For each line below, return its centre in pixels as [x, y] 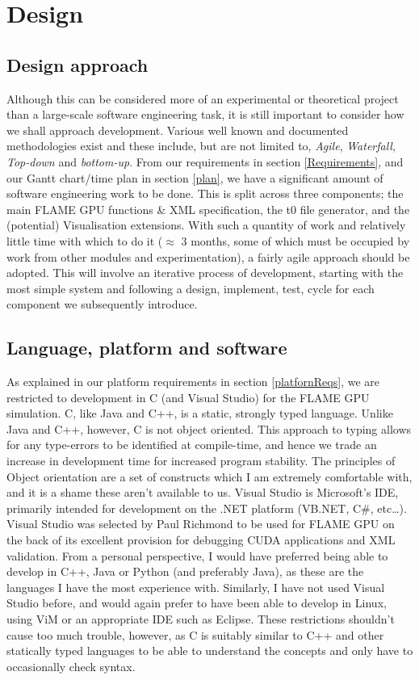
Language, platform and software [147, 348]
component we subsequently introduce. [102, 304]
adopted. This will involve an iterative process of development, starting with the [205, 273]
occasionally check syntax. [71, 666]
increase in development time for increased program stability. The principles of [201, 461]
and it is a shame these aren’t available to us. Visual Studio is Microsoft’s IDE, [203, 492]
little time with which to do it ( [85, 240]
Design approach [78, 64]
